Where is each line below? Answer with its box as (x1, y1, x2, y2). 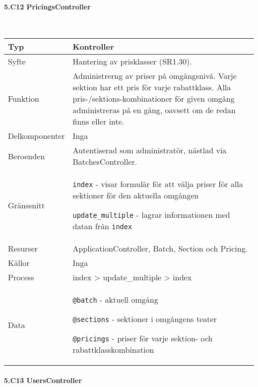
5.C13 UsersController (4, 375, 82, 385)
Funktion (8, 93, 39, 105)
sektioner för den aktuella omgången (72, 190, 199, 201)
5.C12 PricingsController (4, 1, 91, 11)
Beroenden (8, 150, 45, 162)
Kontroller (72, 41, 114, 53)
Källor (8, 257, 30, 269)
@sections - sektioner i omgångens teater (72, 313, 217, 325)
